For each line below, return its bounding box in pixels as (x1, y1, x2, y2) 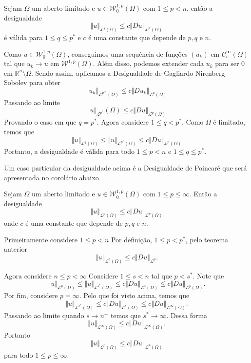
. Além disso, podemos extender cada (93, 58, 204, 68)
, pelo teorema (185, 234, 229, 244)
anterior (4, 244, 27, 254)
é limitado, (213, 117, 245, 127)
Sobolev (4, 77, 27, 87)
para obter (29, 77, 60, 87)
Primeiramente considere (4, 234, 77, 244)
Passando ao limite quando (4, 310, 84, 320)
